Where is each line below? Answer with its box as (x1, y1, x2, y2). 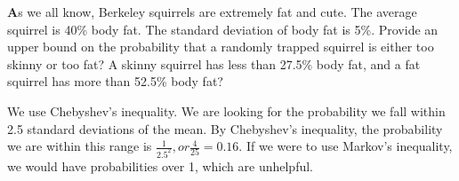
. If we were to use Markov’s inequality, (238, 137, 453, 155)
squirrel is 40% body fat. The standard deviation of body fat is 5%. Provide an (7, 20, 439, 38)
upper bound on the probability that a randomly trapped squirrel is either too (7, 37, 434, 56)
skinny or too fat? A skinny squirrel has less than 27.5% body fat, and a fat (7, 54, 421, 73)
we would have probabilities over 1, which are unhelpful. (7, 157, 313, 176)
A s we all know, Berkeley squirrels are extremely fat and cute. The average (7, 3, 417, 20)
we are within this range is (7, 137, 152, 155)
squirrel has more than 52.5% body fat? (7, 72, 223, 90)
